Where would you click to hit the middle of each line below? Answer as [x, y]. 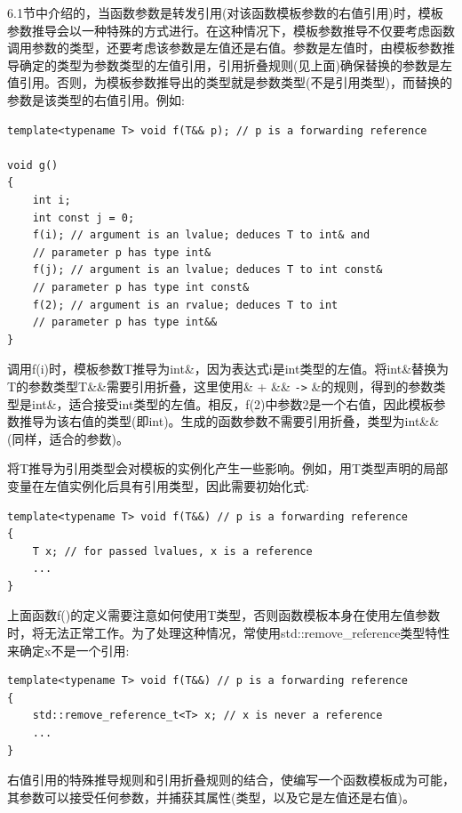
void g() [33, 165]
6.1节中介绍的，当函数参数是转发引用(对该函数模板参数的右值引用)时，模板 [225, 12]
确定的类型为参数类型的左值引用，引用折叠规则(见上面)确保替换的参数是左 [235, 64]
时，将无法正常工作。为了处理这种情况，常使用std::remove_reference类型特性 [229, 633]
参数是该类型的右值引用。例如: [96, 99]
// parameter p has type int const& [141, 287]
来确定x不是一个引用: [68, 650]
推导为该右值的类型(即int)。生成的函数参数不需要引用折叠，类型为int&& [229, 421]
